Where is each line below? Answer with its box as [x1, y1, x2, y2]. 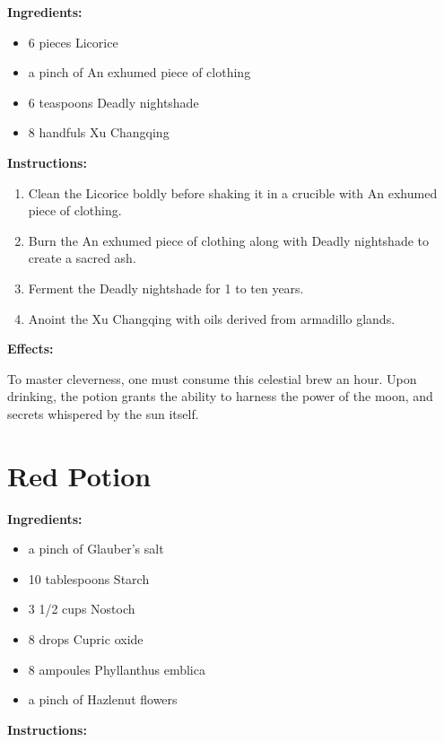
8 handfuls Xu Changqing [28, 123, 170, 142]
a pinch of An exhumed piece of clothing [28, 63, 251, 82]
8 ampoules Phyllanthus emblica [28, 659, 205, 678]
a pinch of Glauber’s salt [28, 539, 164, 558]
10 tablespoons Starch [28, 569, 150, 588]
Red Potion [7, 457, 152, 493]
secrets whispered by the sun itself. [7, 404, 199, 423]
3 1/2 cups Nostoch [28, 599, 135, 618]
